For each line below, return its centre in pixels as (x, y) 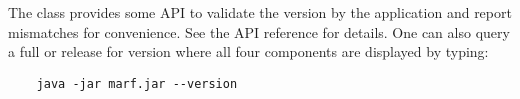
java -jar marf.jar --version (137, 83)
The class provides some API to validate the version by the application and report (260, 12)
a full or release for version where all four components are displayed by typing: (248, 51)
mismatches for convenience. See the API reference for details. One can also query (259, 31)
